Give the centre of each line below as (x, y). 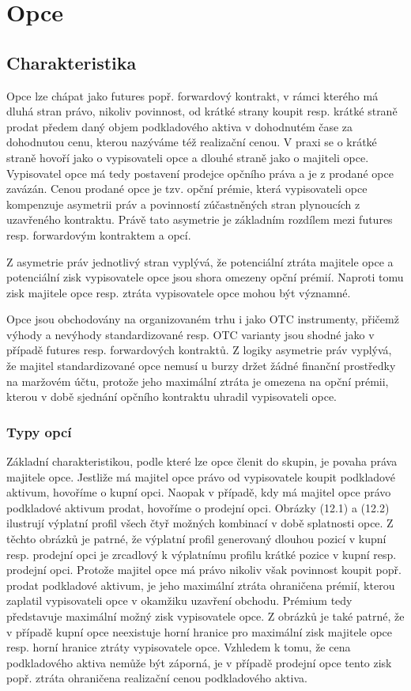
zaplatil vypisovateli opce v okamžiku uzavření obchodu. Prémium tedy (179, 600)
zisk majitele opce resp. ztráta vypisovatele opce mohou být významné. (179, 292)
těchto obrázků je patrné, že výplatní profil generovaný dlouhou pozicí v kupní (196, 539)
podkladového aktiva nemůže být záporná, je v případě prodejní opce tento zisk (199, 662)
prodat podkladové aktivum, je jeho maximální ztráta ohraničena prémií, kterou (201, 585)
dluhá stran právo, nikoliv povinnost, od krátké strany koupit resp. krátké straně (202, 111)
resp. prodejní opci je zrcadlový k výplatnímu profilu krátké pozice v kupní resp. (202, 554)
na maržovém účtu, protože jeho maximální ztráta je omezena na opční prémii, (198, 381)
